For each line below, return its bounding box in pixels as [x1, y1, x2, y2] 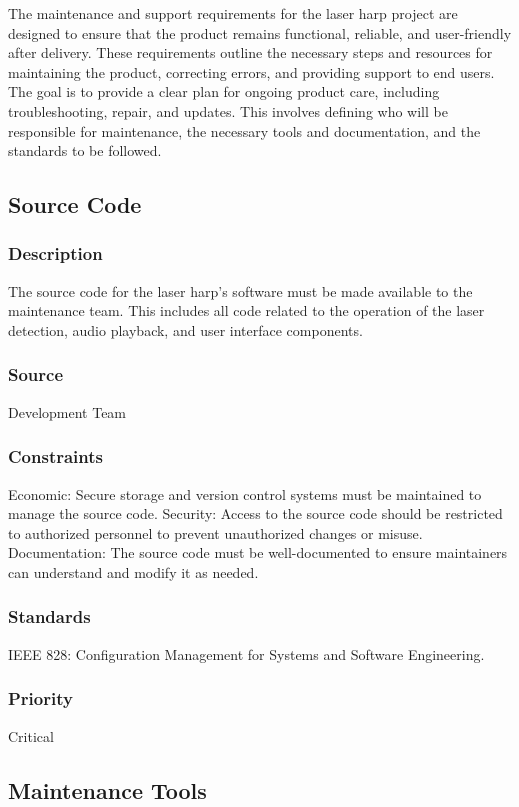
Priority [8, 686, 73, 711]
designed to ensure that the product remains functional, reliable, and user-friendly [8, 22, 512, 43]
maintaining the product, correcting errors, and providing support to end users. [8, 61, 495, 82]
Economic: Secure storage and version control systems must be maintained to [8, 483, 482, 504]
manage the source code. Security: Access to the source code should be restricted [8, 503, 503, 524]
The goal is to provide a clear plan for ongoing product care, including [8, 81, 440, 102]
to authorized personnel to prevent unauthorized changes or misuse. [8, 522, 423, 543]
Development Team [8, 401, 127, 422]
